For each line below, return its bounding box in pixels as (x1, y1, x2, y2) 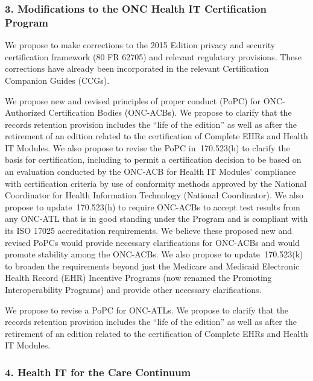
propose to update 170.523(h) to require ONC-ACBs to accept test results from (5, 200, 300, 213)
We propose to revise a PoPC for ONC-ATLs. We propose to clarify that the (5, 303, 289, 316)
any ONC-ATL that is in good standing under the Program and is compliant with (5, 212, 308, 225)
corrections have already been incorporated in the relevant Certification (5, 62, 269, 75)
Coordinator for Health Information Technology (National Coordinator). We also (5, 189, 304, 201)
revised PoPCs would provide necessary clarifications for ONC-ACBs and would (5, 236, 300, 248)
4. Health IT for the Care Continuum (5, 364, 191, 379)
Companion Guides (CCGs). (5, 74, 110, 86)
